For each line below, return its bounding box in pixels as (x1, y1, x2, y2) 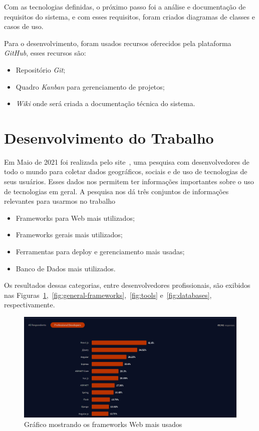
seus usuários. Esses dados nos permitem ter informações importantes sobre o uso (4, 176, 254, 187)
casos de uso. (4, 21, 44, 32)
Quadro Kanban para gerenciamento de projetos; (16, 81, 165, 92)
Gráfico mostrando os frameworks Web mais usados (24, 419, 182, 429)
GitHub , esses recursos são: (4, 48, 86, 58)
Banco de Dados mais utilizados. (16, 263, 116, 273)
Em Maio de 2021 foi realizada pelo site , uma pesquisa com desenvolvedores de (4, 156, 249, 167)
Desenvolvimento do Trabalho (4, 127, 214, 148)
